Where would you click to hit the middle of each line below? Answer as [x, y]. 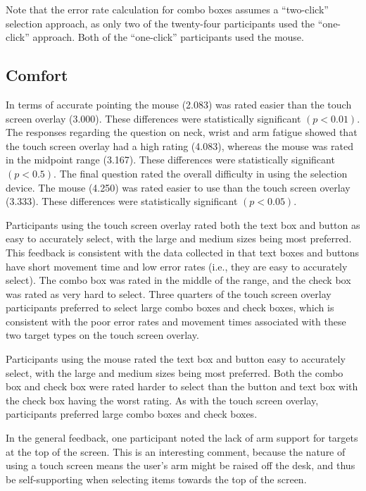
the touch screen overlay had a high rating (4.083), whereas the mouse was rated [179, 145]
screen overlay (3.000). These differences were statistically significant [153, 118]
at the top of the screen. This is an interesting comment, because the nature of [176, 451]
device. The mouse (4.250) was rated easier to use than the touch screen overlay [178, 187]
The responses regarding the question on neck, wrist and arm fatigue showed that [182, 132]
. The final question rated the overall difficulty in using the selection [201, 173]
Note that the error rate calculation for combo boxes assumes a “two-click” [167, 9]
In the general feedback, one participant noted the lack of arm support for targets [182, 438]
